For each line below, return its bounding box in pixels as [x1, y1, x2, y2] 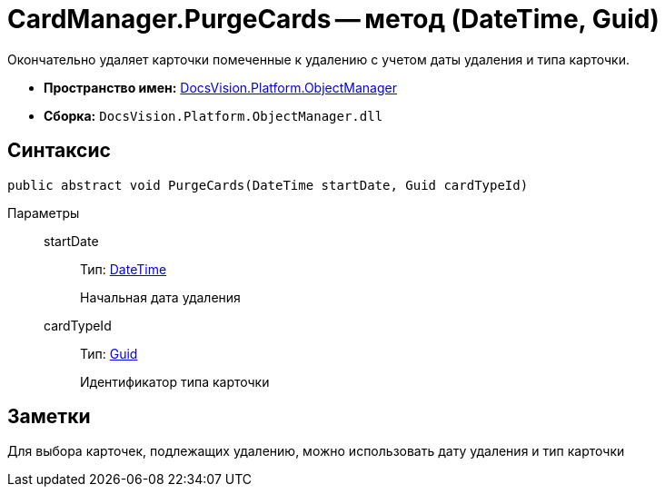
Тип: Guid [80, 345, 138, 361]
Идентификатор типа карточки [80, 373, 270, 390]
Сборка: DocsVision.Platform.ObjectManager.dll [44, 107, 383, 123]
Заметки [7, 405, 91, 429]
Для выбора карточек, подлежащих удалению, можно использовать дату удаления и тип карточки [7, 443, 625, 459]
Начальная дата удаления [80, 289, 241, 305]
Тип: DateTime [80, 261, 167, 277]
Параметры [7, 204, 80, 221]
